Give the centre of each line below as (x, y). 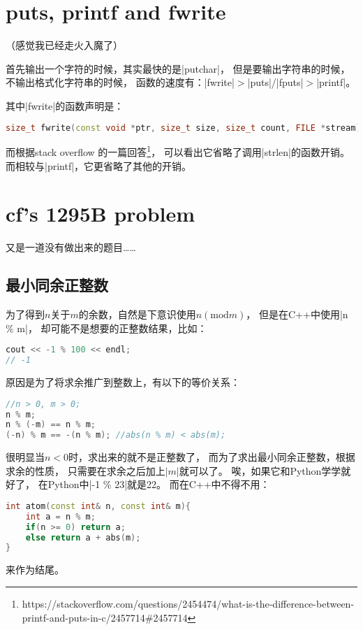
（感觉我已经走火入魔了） (64, 45)
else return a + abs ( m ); (83, 537)
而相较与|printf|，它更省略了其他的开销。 (99, 165)
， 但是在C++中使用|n (297, 314)
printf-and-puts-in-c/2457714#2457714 (105, 617)
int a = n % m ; (60, 516)
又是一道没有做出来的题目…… (71, 247)
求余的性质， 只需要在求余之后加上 (86, 470)
